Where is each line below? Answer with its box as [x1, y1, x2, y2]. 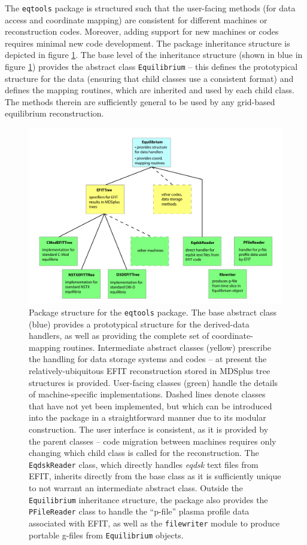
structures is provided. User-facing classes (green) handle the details [29, 376, 278, 388]
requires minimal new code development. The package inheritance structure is [5, 36, 290, 49]
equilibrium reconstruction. [5, 107, 104, 120]
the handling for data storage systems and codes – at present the [29, 353, 267, 365]
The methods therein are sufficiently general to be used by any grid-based [5, 95, 275, 108]
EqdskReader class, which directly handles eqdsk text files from [29, 458, 259, 470]
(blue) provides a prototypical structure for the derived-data [29, 317, 250, 330]
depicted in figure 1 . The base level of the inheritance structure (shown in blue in [5, 48, 303, 61]
